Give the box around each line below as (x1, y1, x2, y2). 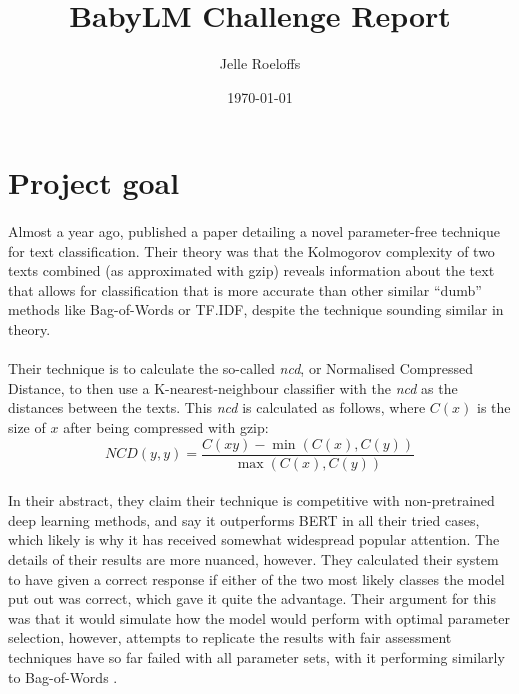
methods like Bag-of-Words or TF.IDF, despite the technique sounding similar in (8, 299, 504, 320)
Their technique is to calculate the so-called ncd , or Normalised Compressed (8, 358, 473, 379)
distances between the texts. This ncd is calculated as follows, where (8, 397, 426, 418)
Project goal (8, 162, 180, 203)
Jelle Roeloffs (219, 53, 301, 74)
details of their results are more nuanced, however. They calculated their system (8, 549, 499, 570)
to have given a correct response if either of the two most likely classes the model (8, 568, 505, 589)
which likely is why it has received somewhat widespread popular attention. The (8, 529, 500, 550)
